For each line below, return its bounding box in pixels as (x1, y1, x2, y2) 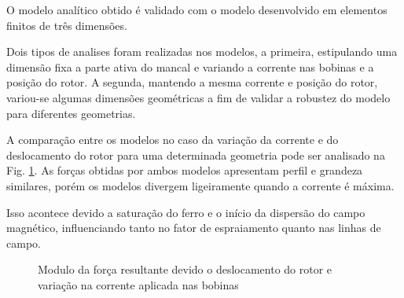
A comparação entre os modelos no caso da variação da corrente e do (6, 131, 339, 148)
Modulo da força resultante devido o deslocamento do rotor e (38, 261, 332, 278)
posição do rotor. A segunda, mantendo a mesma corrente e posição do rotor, (6, 74, 378, 90)
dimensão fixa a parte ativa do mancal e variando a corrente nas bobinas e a (6, 58, 374, 75)
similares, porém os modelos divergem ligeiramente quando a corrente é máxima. (6, 177, 395, 193)
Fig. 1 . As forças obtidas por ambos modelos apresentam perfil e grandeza (6, 162, 363, 178)
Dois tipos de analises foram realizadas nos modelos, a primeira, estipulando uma (6, 43, 398, 60)
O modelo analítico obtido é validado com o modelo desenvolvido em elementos (6, 2, 387, 17)
